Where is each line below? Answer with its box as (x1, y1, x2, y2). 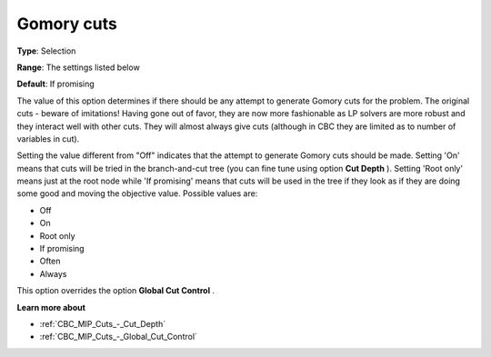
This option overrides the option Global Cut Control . (16, 285, 215, 296)
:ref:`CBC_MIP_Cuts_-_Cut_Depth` (39, 318, 166, 329)
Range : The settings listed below (16, 62, 140, 73)
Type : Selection (16, 45, 76, 56)
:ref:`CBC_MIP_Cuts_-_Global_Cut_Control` (39, 332, 197, 342)
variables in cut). (16, 133, 80, 144)
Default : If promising (16, 78, 95, 90)
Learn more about (16, 302, 86, 312)
